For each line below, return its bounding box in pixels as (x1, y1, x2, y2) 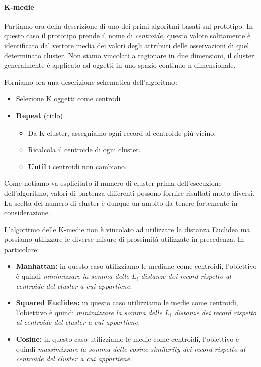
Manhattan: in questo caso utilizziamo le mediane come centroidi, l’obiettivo (16, 261, 257, 271)
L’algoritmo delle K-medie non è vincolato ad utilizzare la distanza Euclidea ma (4, 224, 250, 234)
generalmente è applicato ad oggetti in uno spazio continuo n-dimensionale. (4, 60, 236, 70)
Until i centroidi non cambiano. (28, 161, 127, 171)
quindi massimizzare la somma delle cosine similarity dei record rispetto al (16, 343, 245, 354)
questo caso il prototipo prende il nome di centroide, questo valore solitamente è (4, 30, 251, 41)
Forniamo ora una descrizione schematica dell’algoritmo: (4, 76, 177, 87)
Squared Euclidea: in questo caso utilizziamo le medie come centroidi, (16, 297, 238, 308)
